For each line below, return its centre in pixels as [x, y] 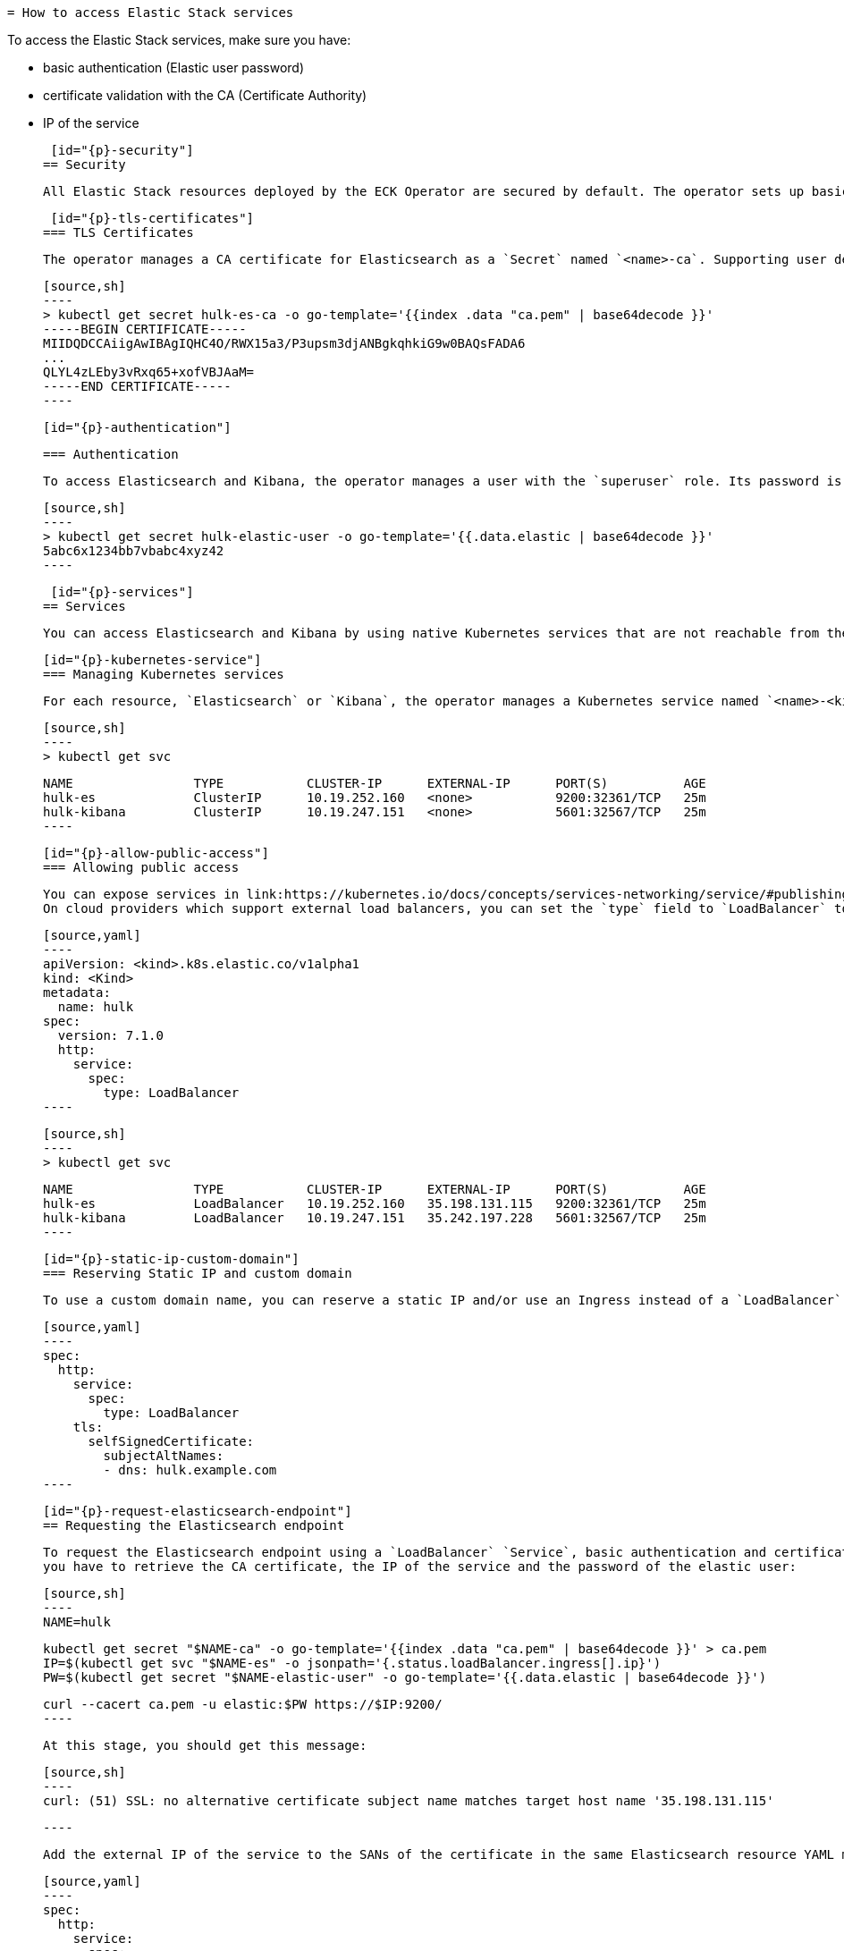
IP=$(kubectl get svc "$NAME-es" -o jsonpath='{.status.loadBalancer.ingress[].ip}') [352, 1663]
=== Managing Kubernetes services [164, 674]
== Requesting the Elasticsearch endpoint [194, 1525]
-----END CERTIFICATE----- [137, 386]
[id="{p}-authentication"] [137, 427]
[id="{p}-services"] [122, 592]
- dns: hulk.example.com [190, 1470]
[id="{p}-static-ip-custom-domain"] [171, 1259]
